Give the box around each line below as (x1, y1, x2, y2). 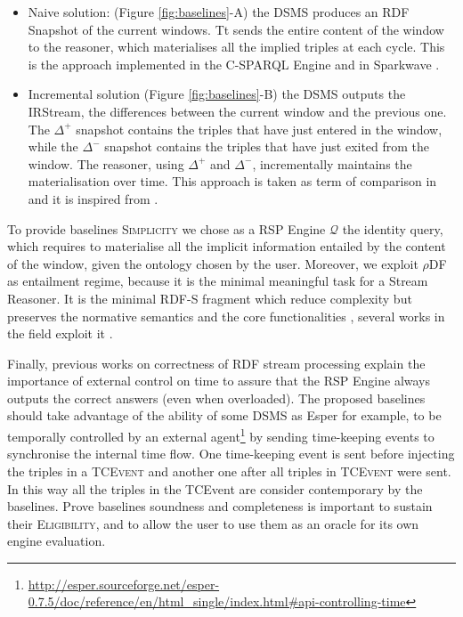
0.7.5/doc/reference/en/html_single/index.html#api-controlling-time (28, 592, 406, 611)
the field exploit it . (7, 324, 113, 343)
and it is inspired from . (28, 189, 158, 207)
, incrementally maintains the (252, 154, 412, 173)
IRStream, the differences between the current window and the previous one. (28, 101, 447, 120)
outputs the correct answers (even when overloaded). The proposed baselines (7, 388, 426, 407)
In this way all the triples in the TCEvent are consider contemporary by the (7, 479, 423, 498)
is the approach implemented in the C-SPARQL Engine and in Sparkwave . (28, 54, 440, 73)
